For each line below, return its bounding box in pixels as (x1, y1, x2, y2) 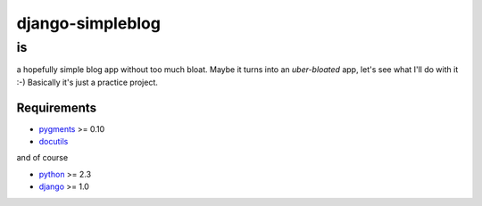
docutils (38, 136, 69, 147)
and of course (16, 152, 69, 163)
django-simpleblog (16, 13, 161, 33)
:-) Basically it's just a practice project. (16, 77, 158, 87)
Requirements (16, 100, 97, 115)
